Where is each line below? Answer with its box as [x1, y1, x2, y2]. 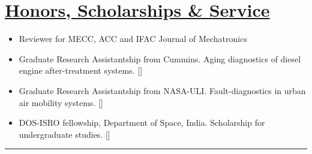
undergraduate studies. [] [19, 128, 110, 140]
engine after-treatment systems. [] [19, 64, 143, 77]
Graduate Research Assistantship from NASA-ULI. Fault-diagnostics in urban [19, 84, 306, 96]
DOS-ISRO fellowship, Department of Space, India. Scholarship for [19, 116, 265, 129]
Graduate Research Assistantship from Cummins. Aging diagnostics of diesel [19, 52, 301, 65]
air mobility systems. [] [19, 96, 103, 108]
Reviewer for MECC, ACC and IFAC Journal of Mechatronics [19, 32, 247, 45]
